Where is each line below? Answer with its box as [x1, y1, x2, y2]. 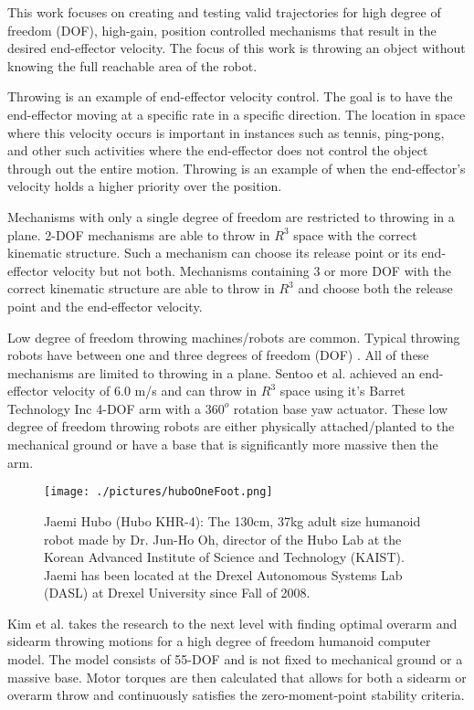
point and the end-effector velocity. [7, 296, 203, 315]
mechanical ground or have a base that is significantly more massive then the [7, 435, 438, 454]
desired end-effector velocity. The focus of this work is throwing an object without [7, 38, 466, 58]
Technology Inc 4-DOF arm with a [7, 398, 201, 418]
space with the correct [293, 225, 417, 244]
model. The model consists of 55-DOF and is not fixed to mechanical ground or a [7, 650, 463, 669]
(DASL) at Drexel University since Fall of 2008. [44, 583, 311, 602]
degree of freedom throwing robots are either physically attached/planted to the [7, 417, 455, 436]
